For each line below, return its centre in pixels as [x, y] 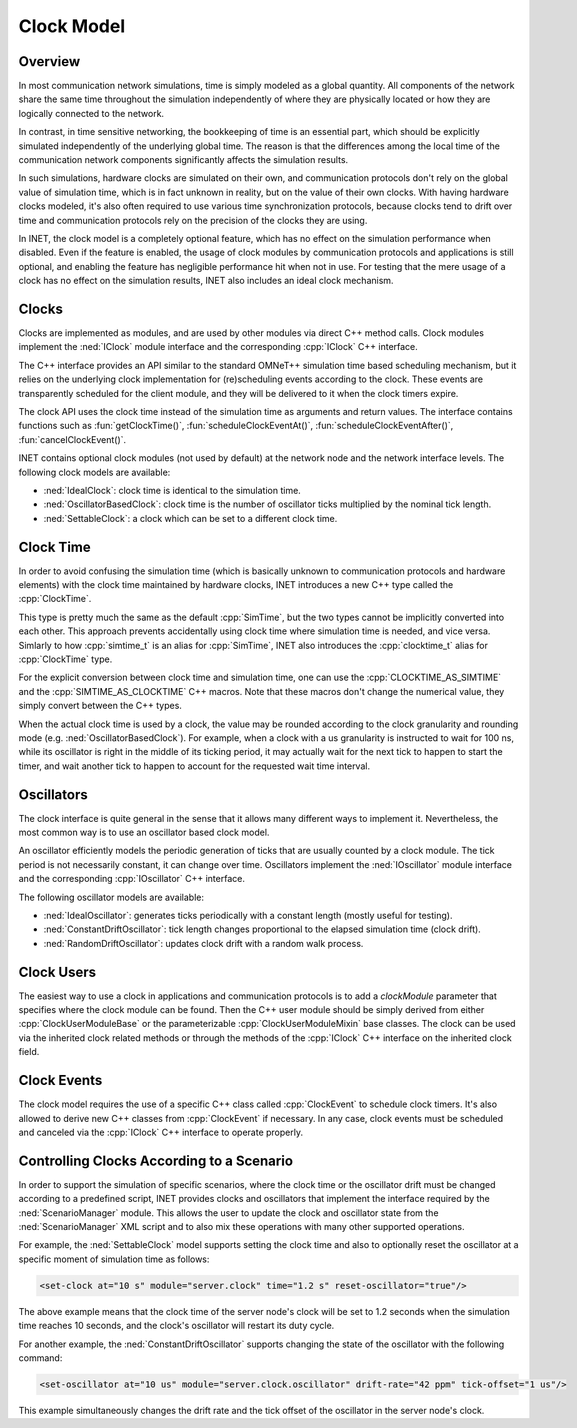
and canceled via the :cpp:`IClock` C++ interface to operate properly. [161, 1132]
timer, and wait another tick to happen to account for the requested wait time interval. [194, 766]
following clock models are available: [94, 472]
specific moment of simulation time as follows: [114, 1259]
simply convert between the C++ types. [100, 706]
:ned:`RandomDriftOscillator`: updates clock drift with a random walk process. [203, 943]
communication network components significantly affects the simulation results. [183, 160]
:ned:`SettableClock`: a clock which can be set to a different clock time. [190, 518]
